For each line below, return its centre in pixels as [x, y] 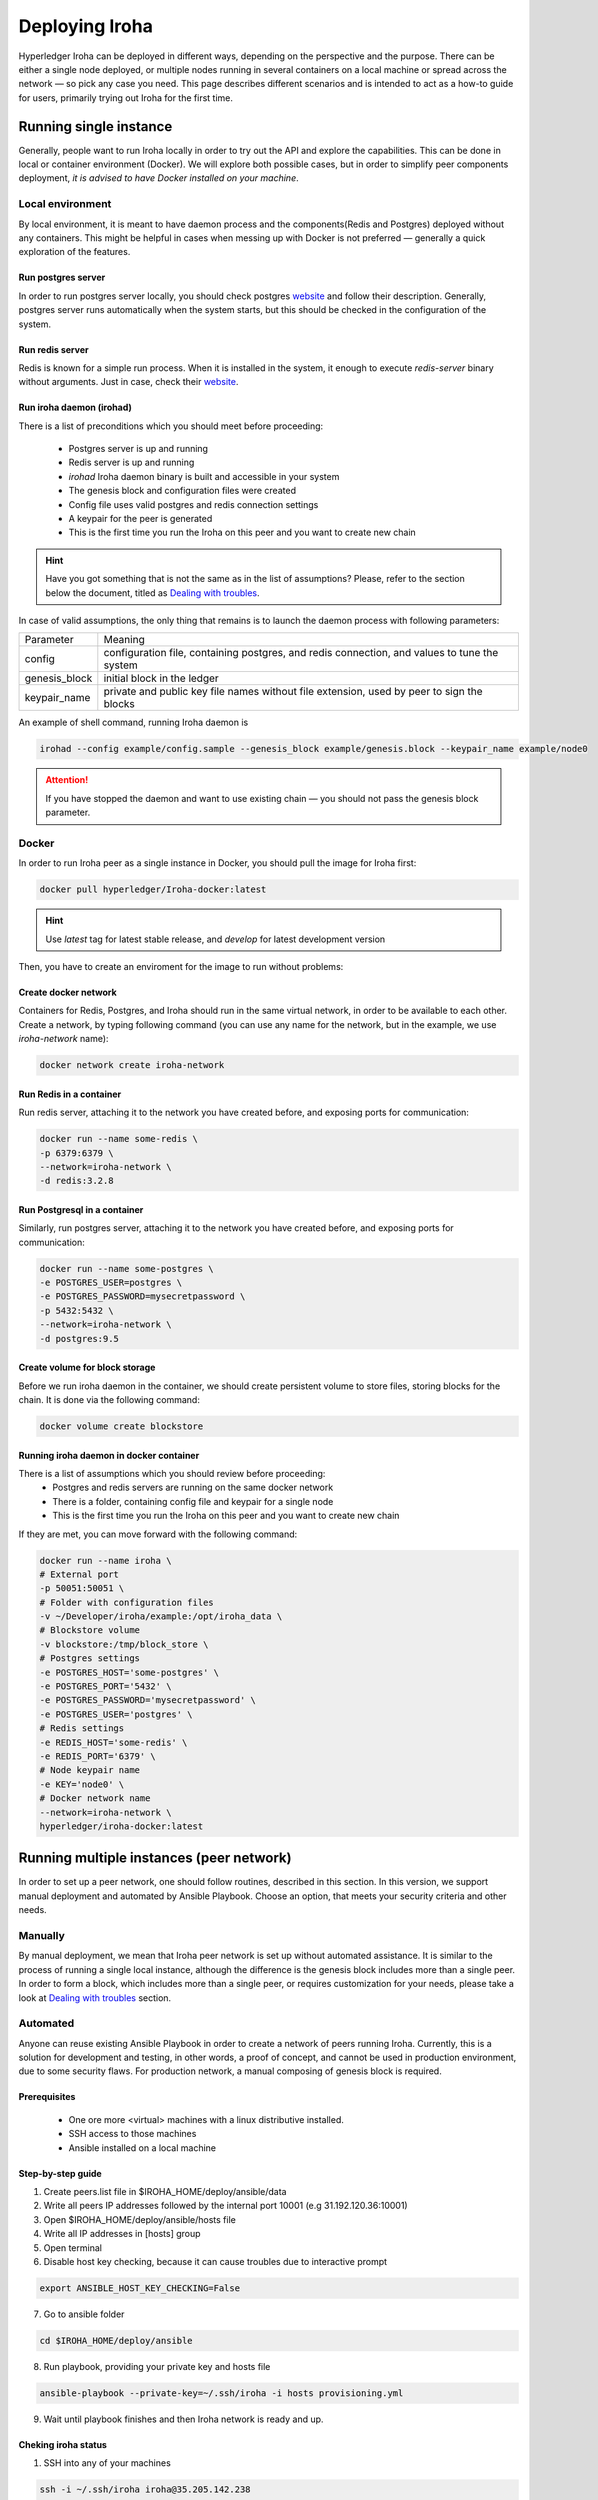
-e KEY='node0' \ [82, 1784]
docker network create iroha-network [132, 1065]
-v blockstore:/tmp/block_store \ [124, 1644]
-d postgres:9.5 [79, 1338]
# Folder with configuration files [126, 1602]
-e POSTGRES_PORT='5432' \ [105, 1686]
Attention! [67, 780]
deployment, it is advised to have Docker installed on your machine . [158, 178]
